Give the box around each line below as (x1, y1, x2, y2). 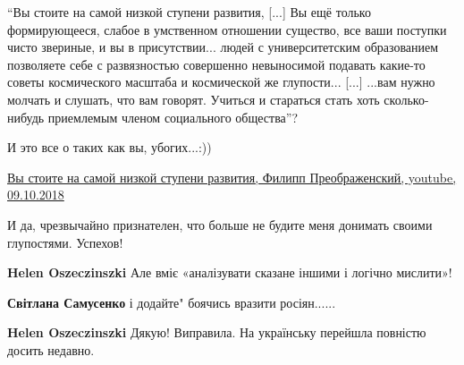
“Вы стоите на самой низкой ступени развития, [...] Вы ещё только (7, 3, 371, 21)
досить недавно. (7, 340, 95, 359)
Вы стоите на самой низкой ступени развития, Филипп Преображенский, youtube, (7, 167, 457, 186)
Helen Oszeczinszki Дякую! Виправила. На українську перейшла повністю (7, 323, 426, 342)
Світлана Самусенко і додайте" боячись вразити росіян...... (7, 293, 336, 311)
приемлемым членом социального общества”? (47, 107, 299, 126)
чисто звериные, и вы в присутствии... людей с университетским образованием (7, 38, 439, 56)
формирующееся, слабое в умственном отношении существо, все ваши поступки (7, 20, 447, 38)
